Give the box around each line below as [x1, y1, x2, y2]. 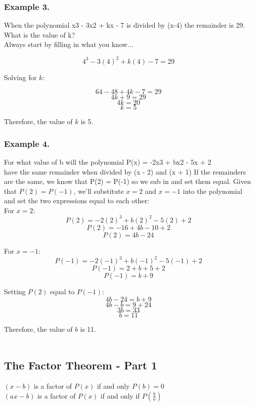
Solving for [4, 72, 37, 82]
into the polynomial [182, 185, 243, 196]
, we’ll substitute [73, 185, 124, 196]
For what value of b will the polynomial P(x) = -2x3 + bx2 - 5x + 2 [4, 156, 212, 167]
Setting [4, 286, 26, 297]
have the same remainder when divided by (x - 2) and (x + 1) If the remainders [4, 166, 246, 177]
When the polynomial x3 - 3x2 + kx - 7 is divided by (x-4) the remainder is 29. [4, 20, 245, 30]
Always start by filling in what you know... [4, 39, 133, 49]
